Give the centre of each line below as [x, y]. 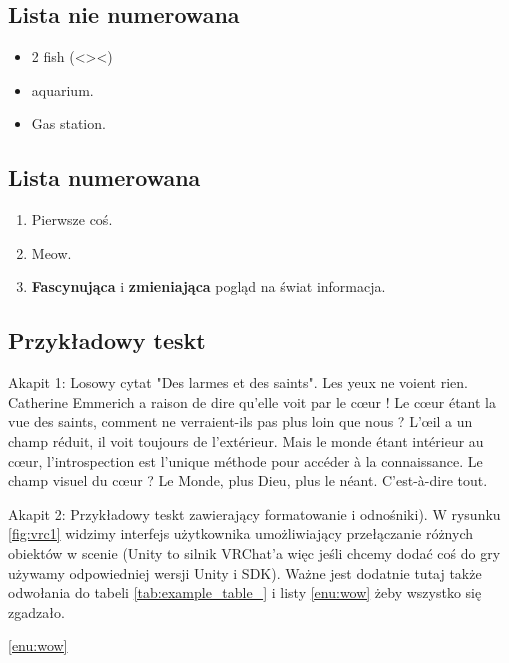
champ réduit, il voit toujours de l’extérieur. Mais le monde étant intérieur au [246, 440]
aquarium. [62, 89]
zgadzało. [36, 611]
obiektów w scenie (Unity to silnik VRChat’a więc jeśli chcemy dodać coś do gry [254, 552]
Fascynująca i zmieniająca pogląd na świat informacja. [208, 286]
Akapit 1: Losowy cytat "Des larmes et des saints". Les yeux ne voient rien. [238, 382]
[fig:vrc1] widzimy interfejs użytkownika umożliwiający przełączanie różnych [241, 533]
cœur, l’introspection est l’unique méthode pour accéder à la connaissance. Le [245, 460]
